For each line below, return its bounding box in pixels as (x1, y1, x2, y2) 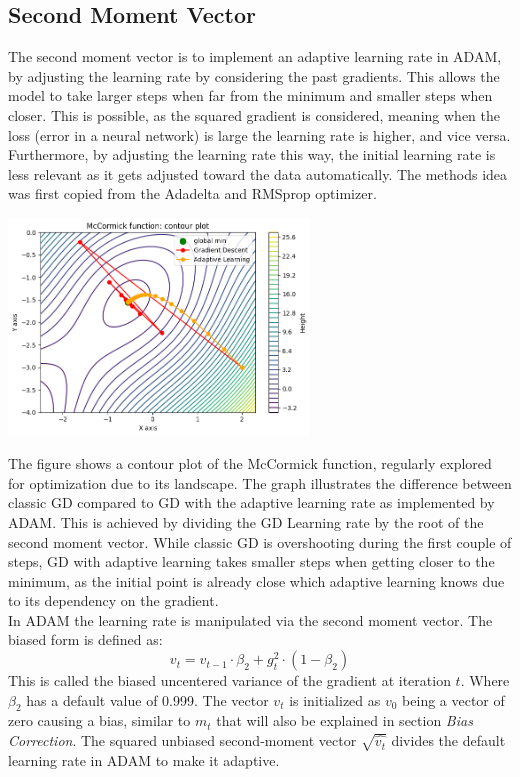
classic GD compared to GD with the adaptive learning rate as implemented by (8, 492, 495, 513)
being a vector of (402, 689, 505, 710)
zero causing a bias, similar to (8, 710, 191, 731)
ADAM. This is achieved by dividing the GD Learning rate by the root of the (8, 511, 484, 532)
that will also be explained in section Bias (216, 710, 473, 731)
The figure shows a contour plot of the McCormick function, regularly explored (8, 453, 492, 474)
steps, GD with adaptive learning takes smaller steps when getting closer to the (8, 551, 495, 572)
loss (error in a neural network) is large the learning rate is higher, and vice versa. (8, 124, 511, 145)
